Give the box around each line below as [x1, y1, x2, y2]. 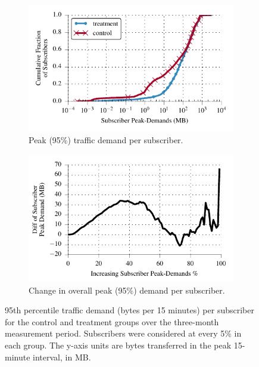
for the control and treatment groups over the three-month [5, 315, 219, 328]
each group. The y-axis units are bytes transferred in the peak [5, 338, 232, 351]
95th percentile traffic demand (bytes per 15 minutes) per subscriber [5, 304, 254, 316]
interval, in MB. [33, 350, 91, 363]
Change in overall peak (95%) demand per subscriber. [29, 283, 225, 296]
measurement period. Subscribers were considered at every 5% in [5, 327, 242, 340]
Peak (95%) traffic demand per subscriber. [29, 134, 183, 146]
